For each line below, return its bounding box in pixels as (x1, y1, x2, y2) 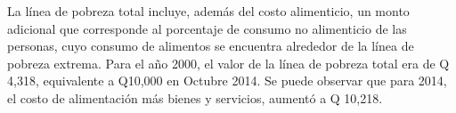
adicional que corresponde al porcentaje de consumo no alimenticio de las (7, 19, 407, 37)
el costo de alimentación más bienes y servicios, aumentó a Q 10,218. (7, 88, 383, 107)
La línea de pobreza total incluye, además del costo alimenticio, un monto (7, 2, 410, 20)
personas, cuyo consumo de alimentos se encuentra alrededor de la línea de (7, 36, 414, 55)
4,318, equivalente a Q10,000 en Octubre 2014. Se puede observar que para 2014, (7, 71, 447, 90)
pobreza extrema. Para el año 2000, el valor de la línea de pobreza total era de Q (7, 53, 450, 72)
